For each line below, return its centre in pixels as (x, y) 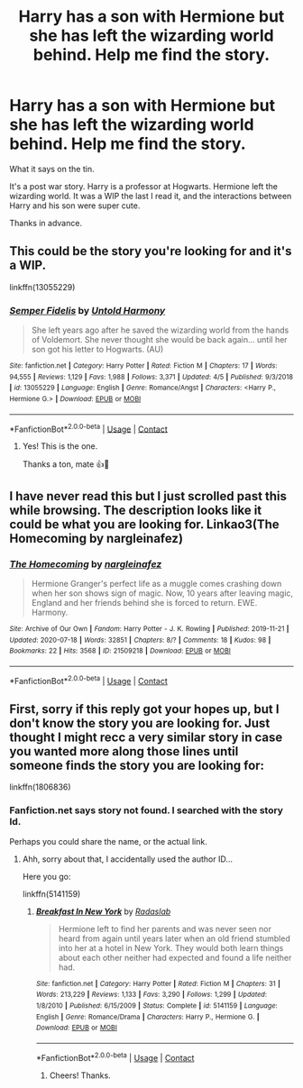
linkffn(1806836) (40, 787)
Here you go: (46, 876)
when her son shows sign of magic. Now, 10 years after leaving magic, (162, 593)
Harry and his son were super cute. (75, 206)
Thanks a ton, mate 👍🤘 (66, 464)
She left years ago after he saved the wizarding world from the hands (160, 330)
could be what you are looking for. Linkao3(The (144, 524)
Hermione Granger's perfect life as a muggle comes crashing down (156, 584)
